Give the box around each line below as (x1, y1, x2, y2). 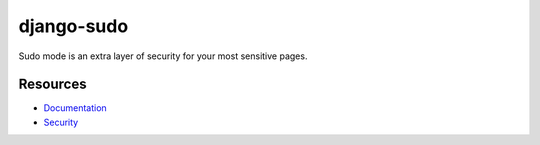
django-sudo (18, 15, 129, 37)
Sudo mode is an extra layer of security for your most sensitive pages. (18, 50, 308, 62)
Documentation (43, 102, 107, 114)
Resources (18, 76, 87, 93)
